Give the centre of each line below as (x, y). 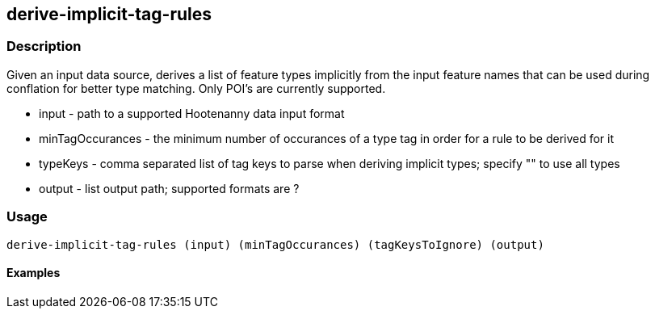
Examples (34, 273)
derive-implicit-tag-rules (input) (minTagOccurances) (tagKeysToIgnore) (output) (275, 244)
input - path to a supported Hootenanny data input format (192, 113)
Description (44, 46)
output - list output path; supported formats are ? (169, 188)
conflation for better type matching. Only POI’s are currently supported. (196, 88)
